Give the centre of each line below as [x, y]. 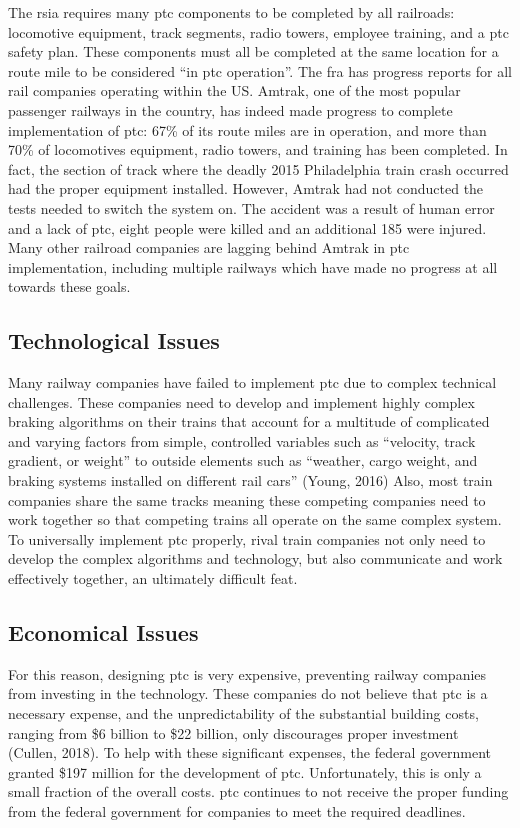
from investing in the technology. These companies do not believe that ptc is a [248, 693]
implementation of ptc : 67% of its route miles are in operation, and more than [247, 129]
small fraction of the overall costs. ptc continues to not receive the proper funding [258, 791]
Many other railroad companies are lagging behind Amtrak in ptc [209, 247]
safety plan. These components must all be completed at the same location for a [253, 51]
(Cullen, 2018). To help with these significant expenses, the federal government [249, 752]
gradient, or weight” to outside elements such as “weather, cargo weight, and [243, 460]
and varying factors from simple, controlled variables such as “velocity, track [242, 440]
